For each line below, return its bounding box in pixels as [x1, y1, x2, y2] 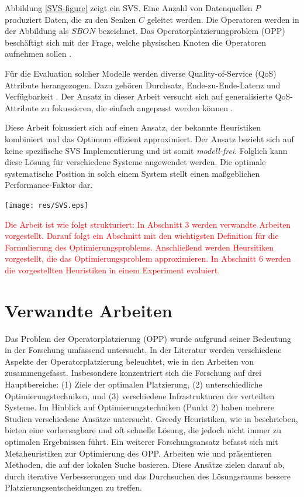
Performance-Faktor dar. [5, 179, 93, 191]
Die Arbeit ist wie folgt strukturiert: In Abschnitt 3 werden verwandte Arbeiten [5, 218, 291, 230]
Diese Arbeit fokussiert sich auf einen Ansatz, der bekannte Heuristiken [5, 121, 261, 133]
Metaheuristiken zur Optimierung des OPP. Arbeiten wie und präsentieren [5, 447, 272, 459]
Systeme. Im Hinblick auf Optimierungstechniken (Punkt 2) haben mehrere [5, 401, 274, 413]
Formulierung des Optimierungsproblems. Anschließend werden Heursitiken [5, 241, 274, 253]
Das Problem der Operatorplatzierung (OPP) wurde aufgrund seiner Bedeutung [5, 332, 291, 344]
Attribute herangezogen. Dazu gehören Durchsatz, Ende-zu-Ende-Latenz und [5, 78, 281, 91]
